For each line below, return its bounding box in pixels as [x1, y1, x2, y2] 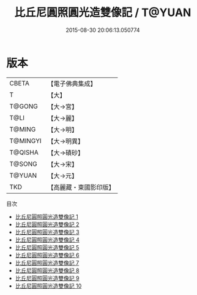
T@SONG [9, 159, 38, 168]
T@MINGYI [9, 136, 42, 145]
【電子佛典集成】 [47, 79, 97, 88]
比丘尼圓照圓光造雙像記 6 [15, 251, 80, 259]
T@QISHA [9, 148, 39, 157]
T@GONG [9, 102, 38, 111]
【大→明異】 [47, 136, 84, 145]
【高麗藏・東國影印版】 [47, 183, 115, 191]
